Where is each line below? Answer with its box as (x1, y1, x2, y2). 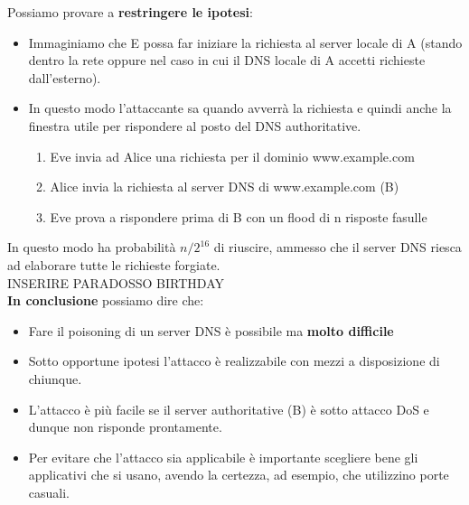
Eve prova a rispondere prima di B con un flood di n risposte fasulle (50, 207, 427, 226)
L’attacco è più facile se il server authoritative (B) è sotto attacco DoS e (28, 399, 429, 418)
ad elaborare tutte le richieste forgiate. (7, 255, 220, 274)
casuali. (28, 482, 70, 501)
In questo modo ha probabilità (7, 238, 176, 257)
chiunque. (28, 369, 82, 388)
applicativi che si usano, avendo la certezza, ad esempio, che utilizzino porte (28, 465, 449, 484)
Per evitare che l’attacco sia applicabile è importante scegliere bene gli (28, 447, 418, 466)
